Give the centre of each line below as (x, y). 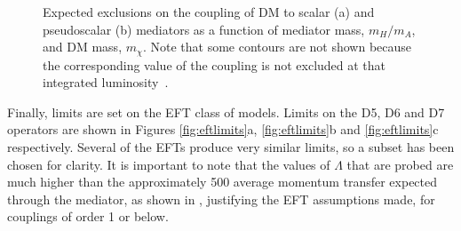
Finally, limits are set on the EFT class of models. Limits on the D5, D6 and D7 (226, 112)
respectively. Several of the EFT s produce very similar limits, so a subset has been (231, 147)
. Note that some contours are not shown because (277, 47)
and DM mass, (83, 47)
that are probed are (400, 164)
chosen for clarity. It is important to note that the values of (169, 164)
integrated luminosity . (106, 82)
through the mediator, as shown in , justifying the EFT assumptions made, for (221, 199)
